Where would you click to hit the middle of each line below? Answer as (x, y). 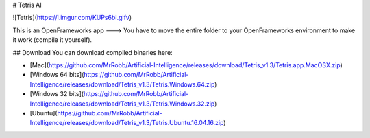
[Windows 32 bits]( (57, 94)
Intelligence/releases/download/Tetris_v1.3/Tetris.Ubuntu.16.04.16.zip (127, 123)
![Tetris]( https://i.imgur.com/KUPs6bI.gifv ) (72, 18)
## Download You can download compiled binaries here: (92, 52)
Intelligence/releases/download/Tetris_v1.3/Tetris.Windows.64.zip (122, 84)
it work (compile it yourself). (52, 40)
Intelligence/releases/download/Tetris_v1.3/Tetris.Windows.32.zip (122, 104)
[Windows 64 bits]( (57, 75)
